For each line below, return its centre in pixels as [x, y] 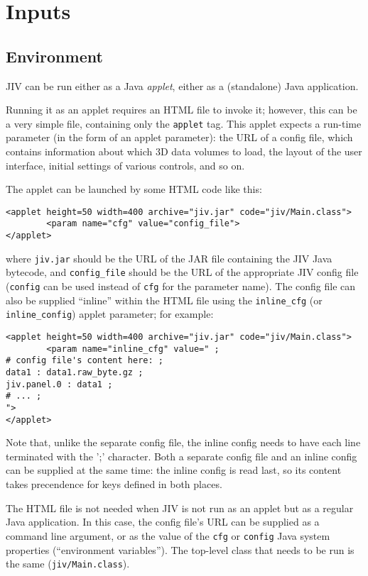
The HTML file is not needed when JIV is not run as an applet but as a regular [180, 508]
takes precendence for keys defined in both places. [114, 484]
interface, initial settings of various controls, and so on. [125, 165]
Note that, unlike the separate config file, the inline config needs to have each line [183, 442]
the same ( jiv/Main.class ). [68, 564]
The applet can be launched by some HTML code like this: [134, 189]
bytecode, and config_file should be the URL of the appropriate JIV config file [182, 272]
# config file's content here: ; [85, 361]
